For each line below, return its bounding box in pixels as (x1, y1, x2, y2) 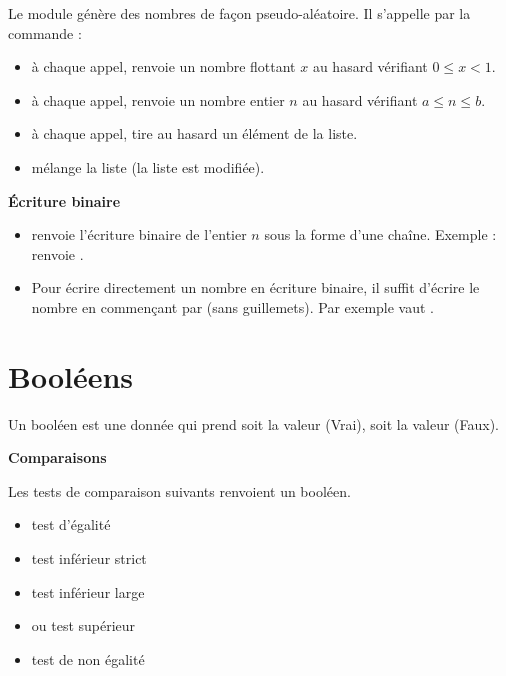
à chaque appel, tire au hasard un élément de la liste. (31, 123, 358, 144)
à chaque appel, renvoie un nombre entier (31, 89, 285, 110)
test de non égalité (31, 648, 145, 669)
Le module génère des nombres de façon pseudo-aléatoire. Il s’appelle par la (8, 3, 471, 23)
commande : (8, 22, 82, 43)
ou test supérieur (31, 615, 136, 636)
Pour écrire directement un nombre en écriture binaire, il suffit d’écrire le (31, 277, 480, 298)
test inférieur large (31, 581, 145, 602)
